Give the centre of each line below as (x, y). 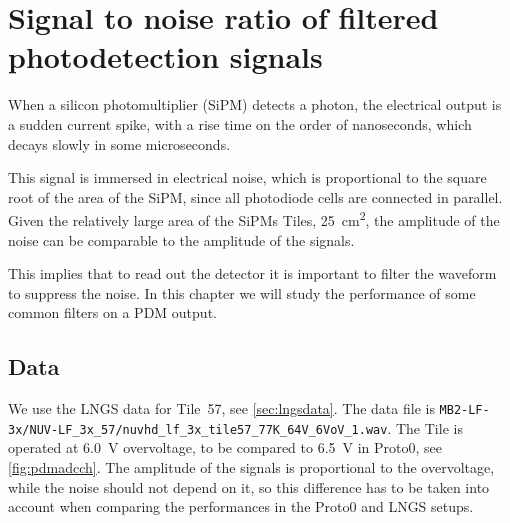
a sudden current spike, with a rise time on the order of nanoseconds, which (240, 123)
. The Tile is (425, 427)
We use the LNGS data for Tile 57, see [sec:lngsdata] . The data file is (221, 408)
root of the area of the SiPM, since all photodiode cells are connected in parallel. (255, 196)
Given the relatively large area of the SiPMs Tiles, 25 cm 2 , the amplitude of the (254, 218)
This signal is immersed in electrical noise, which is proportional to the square (247, 177)
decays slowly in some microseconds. (119, 143)
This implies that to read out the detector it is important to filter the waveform (252, 273)
